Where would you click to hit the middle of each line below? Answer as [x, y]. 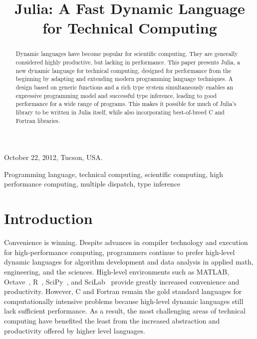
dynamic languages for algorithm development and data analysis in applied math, [129, 262]
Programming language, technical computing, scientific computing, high [114, 174]
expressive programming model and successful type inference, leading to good [116, 95]
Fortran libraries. [38, 120]
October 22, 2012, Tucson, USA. [53, 157]
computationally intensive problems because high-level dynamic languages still [124, 301]
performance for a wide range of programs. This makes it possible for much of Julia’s [126, 104]
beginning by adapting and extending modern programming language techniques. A [124, 79]
